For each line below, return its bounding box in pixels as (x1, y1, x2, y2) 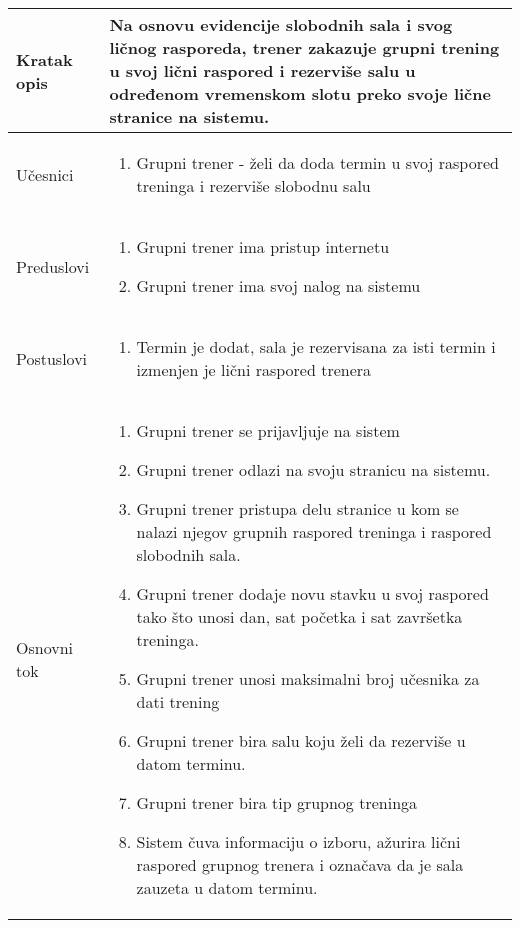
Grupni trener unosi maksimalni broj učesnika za (136, 667, 480, 690)
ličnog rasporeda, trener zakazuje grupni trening (109, 36, 500, 59)
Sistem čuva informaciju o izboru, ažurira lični (136, 830, 461, 853)
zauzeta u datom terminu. (136, 876, 318, 899)
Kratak (16, 47, 73, 71)
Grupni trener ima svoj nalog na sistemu (136, 274, 421, 297)
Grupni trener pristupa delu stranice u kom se (136, 497, 459, 520)
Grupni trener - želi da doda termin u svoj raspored (136, 151, 499, 174)
